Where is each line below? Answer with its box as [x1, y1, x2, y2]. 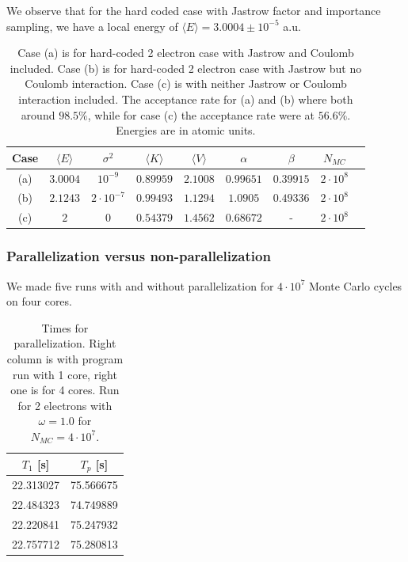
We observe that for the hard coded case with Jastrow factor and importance [6, 2, 381, 18]
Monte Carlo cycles [308, 277, 402, 294]
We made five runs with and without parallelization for [6, 277, 274, 294]
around [21, 106, 55, 123]
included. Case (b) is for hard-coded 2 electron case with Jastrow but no [10, 59, 362, 76]
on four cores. [6, 293, 72, 309]
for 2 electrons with [17, 397, 112, 413]
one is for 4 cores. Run [10, 382, 120, 398]
